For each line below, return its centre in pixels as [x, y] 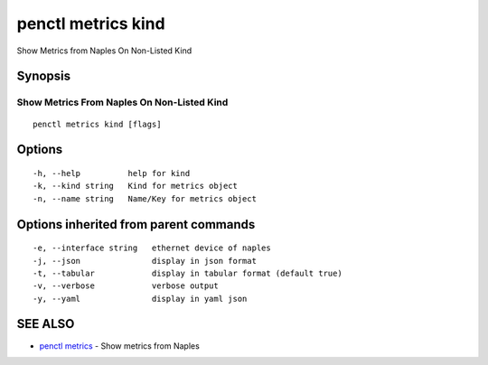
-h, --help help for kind [112, 173]
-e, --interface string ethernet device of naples [152, 248]
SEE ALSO [46, 324]
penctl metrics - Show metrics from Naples [120, 346]
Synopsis [44, 76]
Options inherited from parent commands [136, 225]
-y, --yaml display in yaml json [140, 299]
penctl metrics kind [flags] [97, 124]
